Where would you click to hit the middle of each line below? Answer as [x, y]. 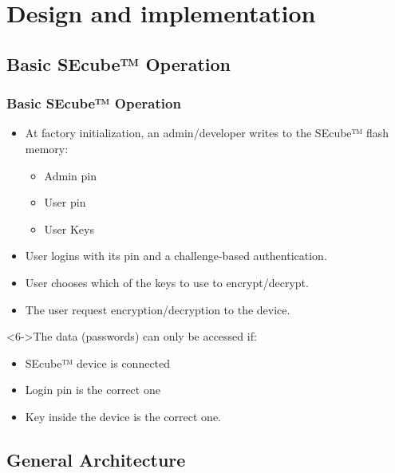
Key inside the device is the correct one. [123, 416]
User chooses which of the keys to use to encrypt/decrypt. [167, 282]
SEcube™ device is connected [98, 363]
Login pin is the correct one [93, 390]
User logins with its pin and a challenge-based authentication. [176, 256]
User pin [65, 202]
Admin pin [70, 175]
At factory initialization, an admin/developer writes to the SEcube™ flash [207, 133]
